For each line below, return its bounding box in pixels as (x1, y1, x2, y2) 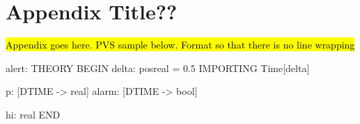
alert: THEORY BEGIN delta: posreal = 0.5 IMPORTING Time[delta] (6, 60, 310, 75)
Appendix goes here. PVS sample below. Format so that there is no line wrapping (6, 37, 355, 52)
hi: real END (6, 107, 61, 121)
